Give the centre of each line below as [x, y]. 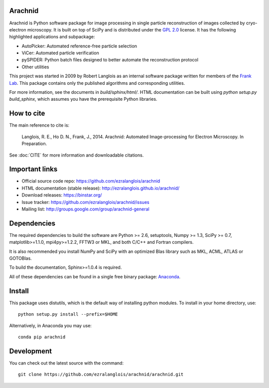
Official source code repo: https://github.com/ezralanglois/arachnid [91, 181]
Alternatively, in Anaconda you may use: [51, 325]
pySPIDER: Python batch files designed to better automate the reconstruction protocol [110, 60]
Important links [33, 169]
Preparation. [34, 144]
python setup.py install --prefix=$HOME [68, 314]
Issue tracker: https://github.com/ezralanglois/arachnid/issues [85, 202]
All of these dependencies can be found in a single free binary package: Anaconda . [95, 276]
